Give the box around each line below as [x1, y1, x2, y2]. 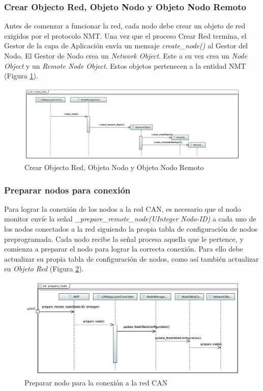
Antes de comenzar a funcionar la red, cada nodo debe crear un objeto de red [4, 20, 246, 31]
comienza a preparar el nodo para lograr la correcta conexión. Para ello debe [4, 243, 243, 254]
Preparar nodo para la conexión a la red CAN [24, 377, 168, 388]
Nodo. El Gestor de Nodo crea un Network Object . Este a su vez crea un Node [4, 50, 247, 61]
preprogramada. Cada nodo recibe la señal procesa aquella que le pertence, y [4, 233, 244, 244]
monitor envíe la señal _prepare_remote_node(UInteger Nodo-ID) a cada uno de [4, 213, 256, 224]
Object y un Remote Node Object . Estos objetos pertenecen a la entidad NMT [4, 60, 246, 71]
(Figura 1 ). [4, 70, 38, 81]
